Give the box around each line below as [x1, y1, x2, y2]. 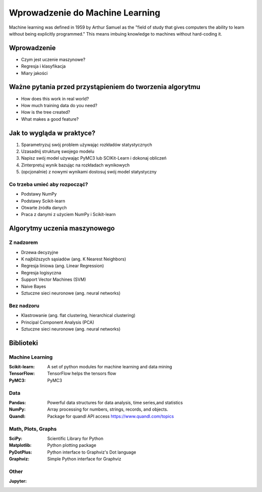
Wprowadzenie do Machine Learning [9, 7, 161, 18]
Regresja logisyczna [21, 270, 62, 275]
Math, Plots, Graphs [9, 425, 57, 432]
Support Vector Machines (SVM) [21, 276, 86, 282]
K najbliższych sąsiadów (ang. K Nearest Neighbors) [21, 256, 126, 262]
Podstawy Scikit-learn [21, 198, 65, 204]
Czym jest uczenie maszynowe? [21, 56, 86, 62]
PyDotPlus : [9, 449, 33, 455]
